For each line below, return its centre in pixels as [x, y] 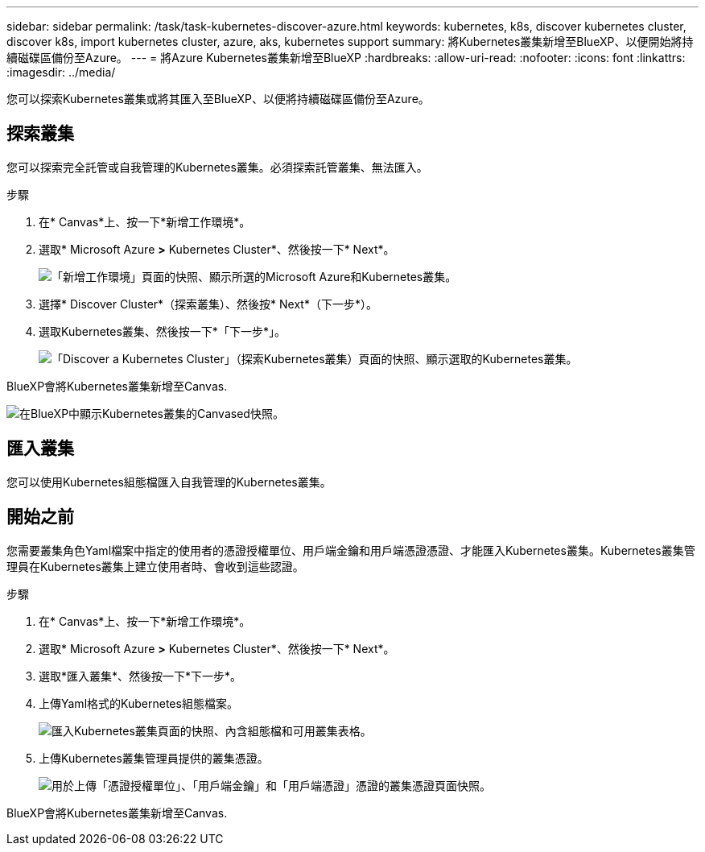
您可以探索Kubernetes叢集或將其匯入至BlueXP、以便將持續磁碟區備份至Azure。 [218, 99]
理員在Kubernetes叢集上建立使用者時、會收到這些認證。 [155, 566]
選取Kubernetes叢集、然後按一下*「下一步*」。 [162, 331]
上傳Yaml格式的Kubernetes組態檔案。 [138, 703]
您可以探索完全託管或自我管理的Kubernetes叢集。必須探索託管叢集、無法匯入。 [217, 167]
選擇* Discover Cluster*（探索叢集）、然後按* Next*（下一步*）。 [208, 304]
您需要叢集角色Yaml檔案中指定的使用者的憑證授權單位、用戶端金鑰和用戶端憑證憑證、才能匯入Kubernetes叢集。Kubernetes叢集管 [351, 550]
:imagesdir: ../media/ [61, 72]
